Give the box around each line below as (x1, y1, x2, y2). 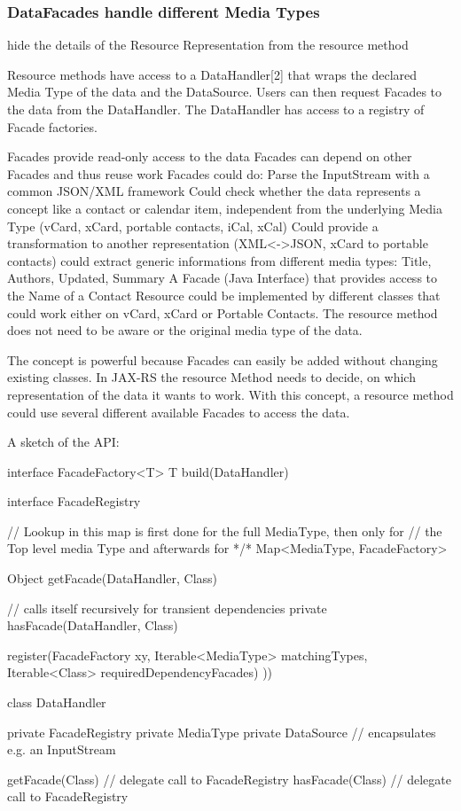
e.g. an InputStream (7, 740, 116, 759)
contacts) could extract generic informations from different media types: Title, (7, 251, 432, 269)
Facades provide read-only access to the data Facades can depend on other (7, 147, 412, 166)
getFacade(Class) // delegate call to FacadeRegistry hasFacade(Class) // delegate (7, 769, 451, 788)
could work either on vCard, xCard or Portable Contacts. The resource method (7, 303, 438, 322)
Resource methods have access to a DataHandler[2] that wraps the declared (7, 65, 418, 83)
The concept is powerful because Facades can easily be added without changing (7, 350, 438, 369)
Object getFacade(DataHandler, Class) (7, 569, 218, 588)
